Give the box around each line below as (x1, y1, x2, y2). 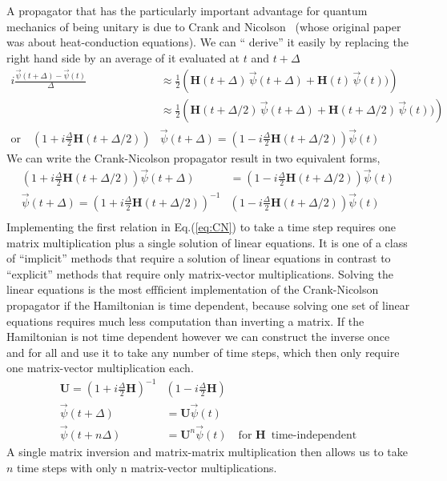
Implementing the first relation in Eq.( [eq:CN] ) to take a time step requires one (6, 218, 396, 235)
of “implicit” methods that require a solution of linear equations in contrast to (6, 250, 391, 267)
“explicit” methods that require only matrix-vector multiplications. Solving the (6, 265, 393, 282)
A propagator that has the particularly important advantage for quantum (6, 2, 368, 18)
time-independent (271, 429, 357, 441)
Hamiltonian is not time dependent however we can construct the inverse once (6, 328, 390, 345)
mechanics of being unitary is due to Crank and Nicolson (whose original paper (6, 18, 401, 34)
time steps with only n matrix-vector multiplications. (17, 459, 277, 475)
